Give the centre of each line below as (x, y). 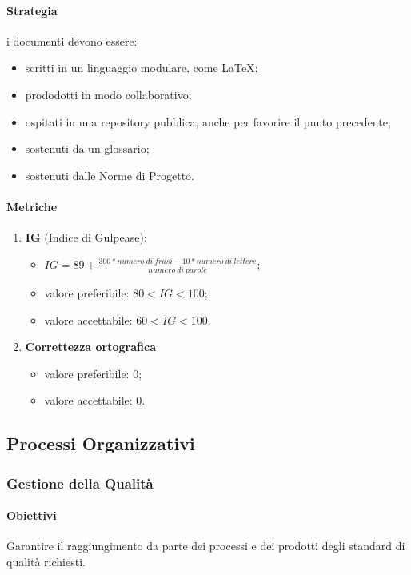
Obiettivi (32, 515)
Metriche (32, 206)
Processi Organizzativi (101, 443)
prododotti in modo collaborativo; (108, 94)
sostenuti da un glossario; (87, 148)
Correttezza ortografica (90, 347)
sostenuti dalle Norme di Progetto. (110, 175)
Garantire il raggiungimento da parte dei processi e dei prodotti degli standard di (206, 546)
